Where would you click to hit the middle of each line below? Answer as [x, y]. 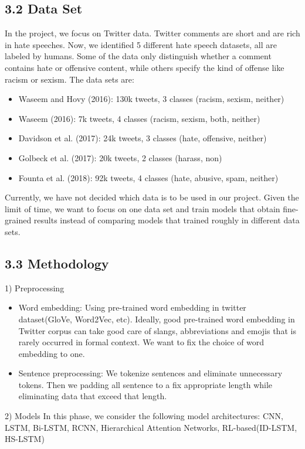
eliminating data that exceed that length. [93, 396]
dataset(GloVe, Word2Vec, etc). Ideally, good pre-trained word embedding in [157, 319]
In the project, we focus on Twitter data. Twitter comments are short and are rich [152, 33]
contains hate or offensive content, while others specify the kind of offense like [145, 67]
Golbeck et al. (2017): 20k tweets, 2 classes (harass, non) [120, 157]
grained [18, 220]
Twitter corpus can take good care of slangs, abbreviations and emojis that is [157, 330]
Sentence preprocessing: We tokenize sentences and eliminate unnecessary [150, 373]
